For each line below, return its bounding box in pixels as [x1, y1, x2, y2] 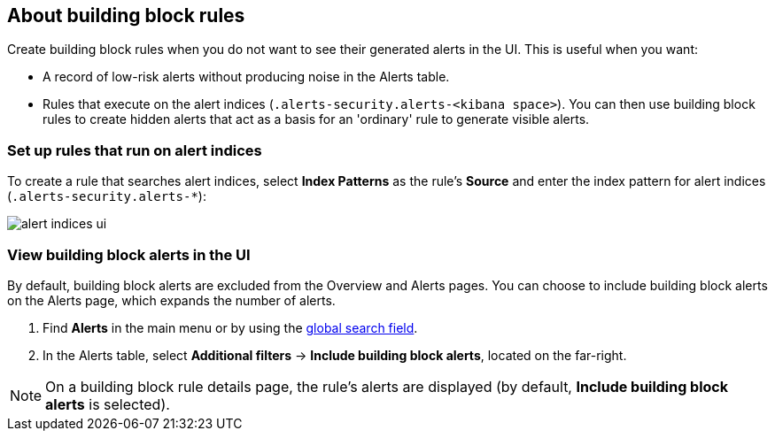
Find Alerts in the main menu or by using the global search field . [43, 319, 418, 335]
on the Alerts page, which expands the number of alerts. [7, 292, 336, 308]
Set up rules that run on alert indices [7, 141, 262, 159]
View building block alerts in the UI [7, 245, 251, 264]
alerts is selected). [45, 395, 170, 413]
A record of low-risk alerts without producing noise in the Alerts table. [43, 69, 450, 85]
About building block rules [7, 4, 245, 27]
